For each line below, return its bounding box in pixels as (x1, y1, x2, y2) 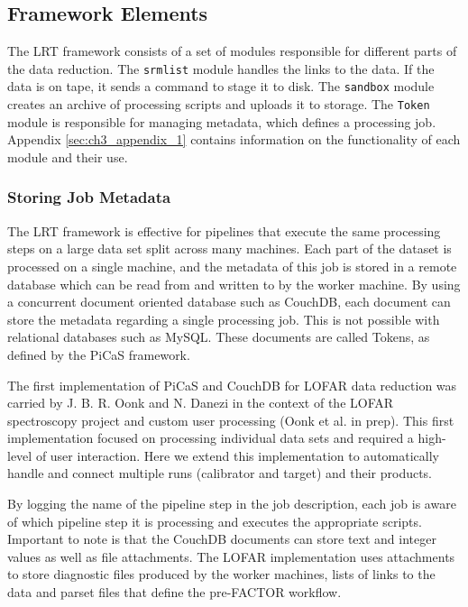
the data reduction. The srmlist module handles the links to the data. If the (7, 59, 435, 78)
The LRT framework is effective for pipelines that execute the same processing (7, 221, 441, 240)
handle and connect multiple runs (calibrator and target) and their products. (7, 464, 433, 483)
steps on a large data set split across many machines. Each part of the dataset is (7, 239, 452, 258)
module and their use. (7, 147, 128, 166)
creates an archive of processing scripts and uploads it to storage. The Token (7, 95, 430, 114)
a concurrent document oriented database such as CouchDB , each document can (7, 292, 451, 311)
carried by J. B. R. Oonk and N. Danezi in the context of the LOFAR (7, 393, 394, 412)
